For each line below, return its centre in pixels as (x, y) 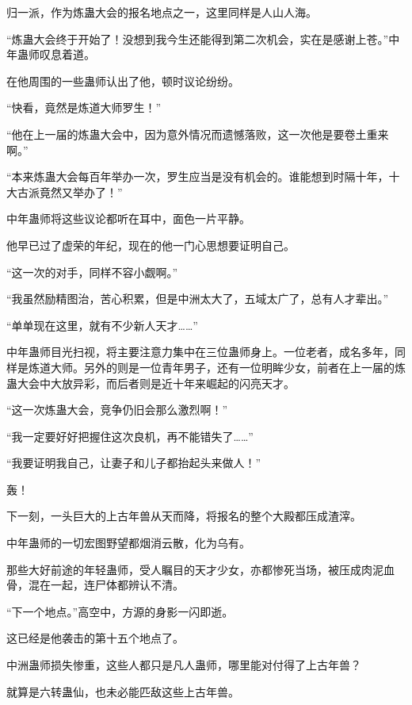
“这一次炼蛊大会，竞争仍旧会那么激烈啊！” (117, 410)
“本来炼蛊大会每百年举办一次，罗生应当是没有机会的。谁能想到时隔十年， (198, 176)
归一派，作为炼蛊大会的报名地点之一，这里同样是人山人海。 (162, 12)
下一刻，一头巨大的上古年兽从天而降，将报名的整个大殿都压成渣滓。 (184, 516)
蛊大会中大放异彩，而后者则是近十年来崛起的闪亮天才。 (151, 383)
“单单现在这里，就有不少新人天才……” (102, 325)
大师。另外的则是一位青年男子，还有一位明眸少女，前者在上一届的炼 (228, 367)
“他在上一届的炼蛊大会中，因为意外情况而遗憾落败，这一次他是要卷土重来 (198, 134)
